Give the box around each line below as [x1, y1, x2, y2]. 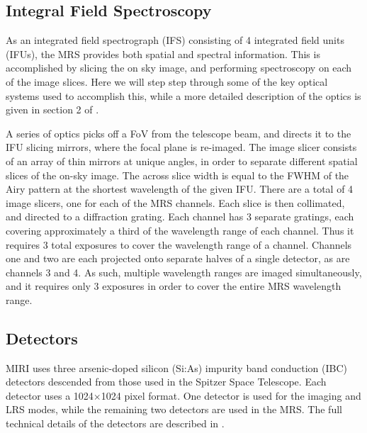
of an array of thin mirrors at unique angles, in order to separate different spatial [6, 153, 358, 168]
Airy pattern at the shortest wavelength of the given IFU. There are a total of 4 [6, 181, 354, 196]
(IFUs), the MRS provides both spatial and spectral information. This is [6, 46, 320, 61]
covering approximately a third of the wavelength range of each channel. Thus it [6, 223, 354, 237]
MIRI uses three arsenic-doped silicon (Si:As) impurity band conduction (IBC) [6, 360, 347, 375]
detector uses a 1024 [6, 388, 94, 403]
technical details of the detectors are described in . [6, 416, 225, 431]
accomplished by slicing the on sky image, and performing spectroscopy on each [6, 60, 352, 75]
